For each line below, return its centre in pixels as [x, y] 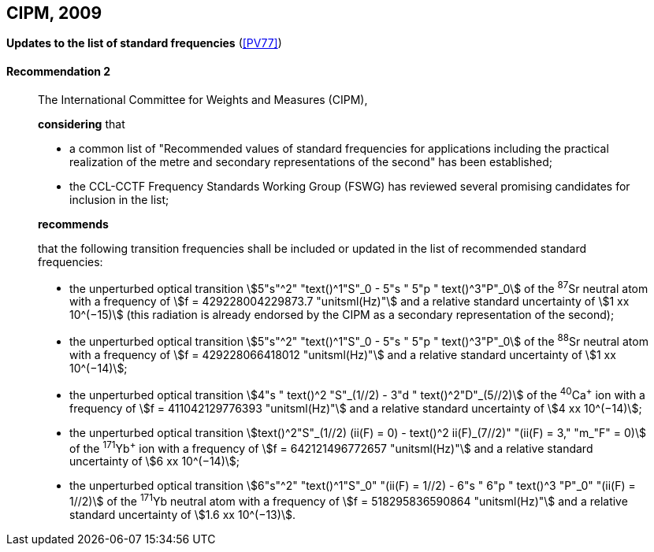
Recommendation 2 [59, 72]
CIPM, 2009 [54, 13]
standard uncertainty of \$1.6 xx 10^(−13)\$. [182, 514]
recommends [73, 224]
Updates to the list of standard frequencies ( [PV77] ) [144, 43]
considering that [82, 124]
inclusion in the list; [119, 199]
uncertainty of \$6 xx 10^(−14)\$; [155, 461]
